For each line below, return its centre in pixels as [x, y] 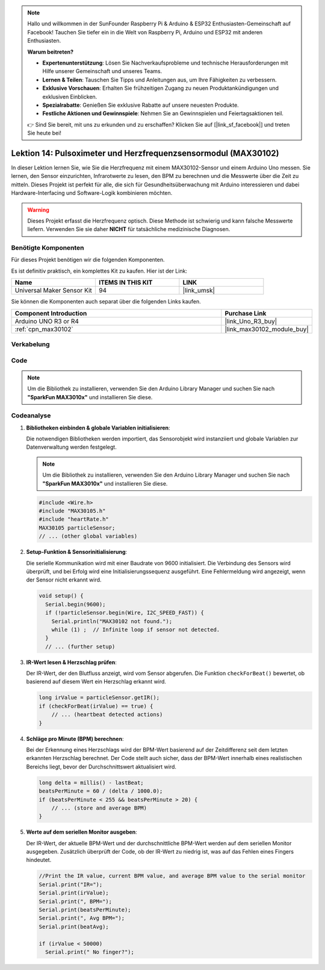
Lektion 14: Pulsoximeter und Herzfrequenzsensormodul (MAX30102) [145, 153]
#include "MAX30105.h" [72, 511]
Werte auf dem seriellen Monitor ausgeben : [82, 832]
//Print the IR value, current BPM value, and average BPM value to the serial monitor [172, 876]
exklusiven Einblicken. [70, 97]
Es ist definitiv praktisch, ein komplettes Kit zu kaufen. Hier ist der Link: [99, 271]
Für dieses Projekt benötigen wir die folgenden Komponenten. [88, 260]
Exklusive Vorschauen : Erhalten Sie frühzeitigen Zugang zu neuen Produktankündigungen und [161, 88]
